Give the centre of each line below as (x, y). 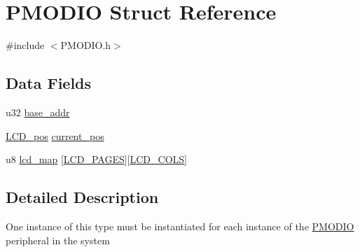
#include (25, 45)
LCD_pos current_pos (55, 135)
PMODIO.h (86, 45)
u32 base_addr (38, 112)
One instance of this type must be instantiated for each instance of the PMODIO (180, 226)
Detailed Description (82, 197)
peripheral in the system (58, 240)
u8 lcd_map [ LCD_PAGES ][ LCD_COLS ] (96, 159)
